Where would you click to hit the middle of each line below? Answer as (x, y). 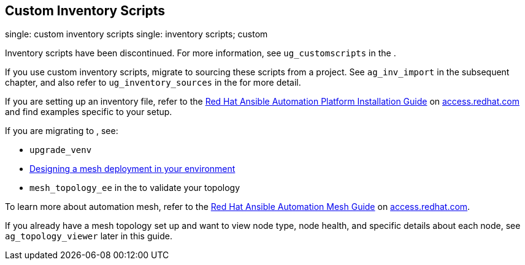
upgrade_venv (61, 150)
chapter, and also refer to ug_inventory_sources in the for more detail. (153, 83)
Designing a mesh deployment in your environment (132, 169)
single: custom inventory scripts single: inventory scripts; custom (136, 34)
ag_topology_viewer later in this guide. (89, 236)
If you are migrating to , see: (62, 131)
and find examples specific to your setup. (89, 112)
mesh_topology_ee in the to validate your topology (135, 188)
